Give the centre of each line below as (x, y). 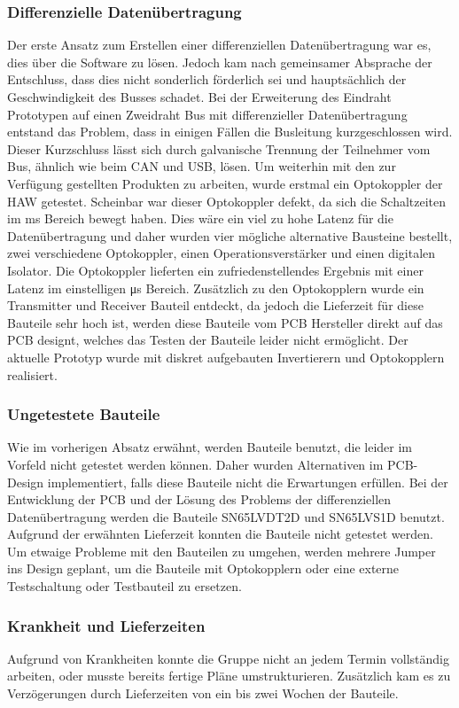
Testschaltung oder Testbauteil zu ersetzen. (124, 586)
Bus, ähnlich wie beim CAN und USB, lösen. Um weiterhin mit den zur (202, 166)
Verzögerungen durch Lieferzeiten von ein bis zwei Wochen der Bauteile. (203, 693)
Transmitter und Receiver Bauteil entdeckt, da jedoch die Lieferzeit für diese (215, 305)
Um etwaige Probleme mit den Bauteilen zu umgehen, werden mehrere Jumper (222, 551)
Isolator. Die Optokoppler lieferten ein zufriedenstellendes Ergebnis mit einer (215, 270)
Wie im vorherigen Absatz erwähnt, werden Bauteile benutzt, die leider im (210, 447)
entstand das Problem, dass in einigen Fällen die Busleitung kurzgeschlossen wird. (230, 132)
